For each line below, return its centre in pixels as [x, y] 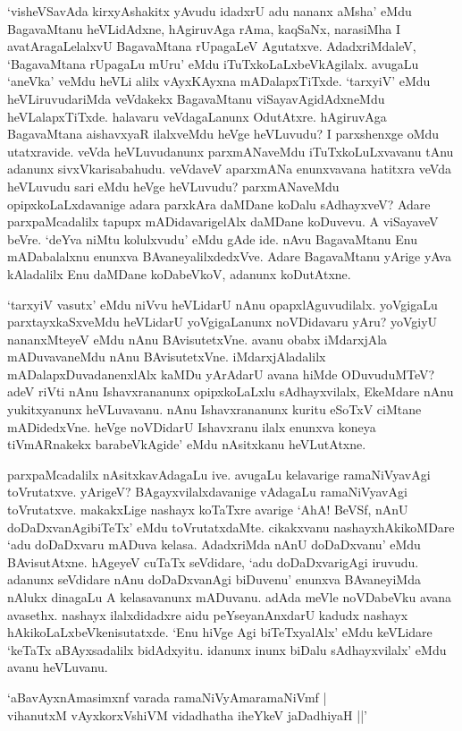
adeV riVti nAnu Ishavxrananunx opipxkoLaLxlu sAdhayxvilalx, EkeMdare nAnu [231, 391]
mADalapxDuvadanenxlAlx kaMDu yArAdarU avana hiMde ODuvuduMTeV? [221, 374]
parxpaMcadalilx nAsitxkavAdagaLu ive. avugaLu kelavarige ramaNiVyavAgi [219, 474]
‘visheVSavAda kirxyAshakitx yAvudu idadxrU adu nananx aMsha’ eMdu [210, 11]
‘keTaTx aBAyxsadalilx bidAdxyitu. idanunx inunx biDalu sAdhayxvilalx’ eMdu [227, 649]
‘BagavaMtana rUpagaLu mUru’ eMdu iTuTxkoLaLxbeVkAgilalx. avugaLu [213, 63]
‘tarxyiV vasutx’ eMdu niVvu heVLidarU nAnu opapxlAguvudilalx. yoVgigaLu [223, 304]
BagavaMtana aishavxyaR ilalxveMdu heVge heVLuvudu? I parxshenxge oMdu [223, 134]
